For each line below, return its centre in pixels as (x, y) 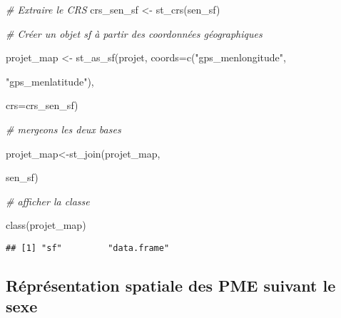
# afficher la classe (48, 201)
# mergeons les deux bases (63, 129)
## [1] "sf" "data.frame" (88, 248)
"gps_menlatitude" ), (50, 81)
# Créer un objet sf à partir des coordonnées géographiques (134, 33)
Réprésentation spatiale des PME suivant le (171, 285)
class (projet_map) (46, 225)
